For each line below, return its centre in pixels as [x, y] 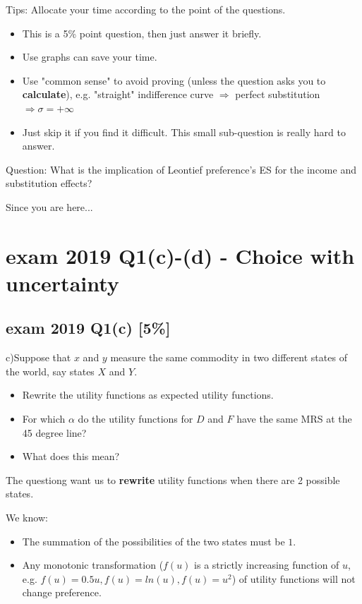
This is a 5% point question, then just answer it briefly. [142, 33]
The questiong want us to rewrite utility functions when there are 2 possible [173, 479]
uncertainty [62, 283]
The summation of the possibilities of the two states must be [153, 541]
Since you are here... [49, 206]
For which [44, 419]
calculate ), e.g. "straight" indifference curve [118, 94]
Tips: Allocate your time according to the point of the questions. [146, 9]
